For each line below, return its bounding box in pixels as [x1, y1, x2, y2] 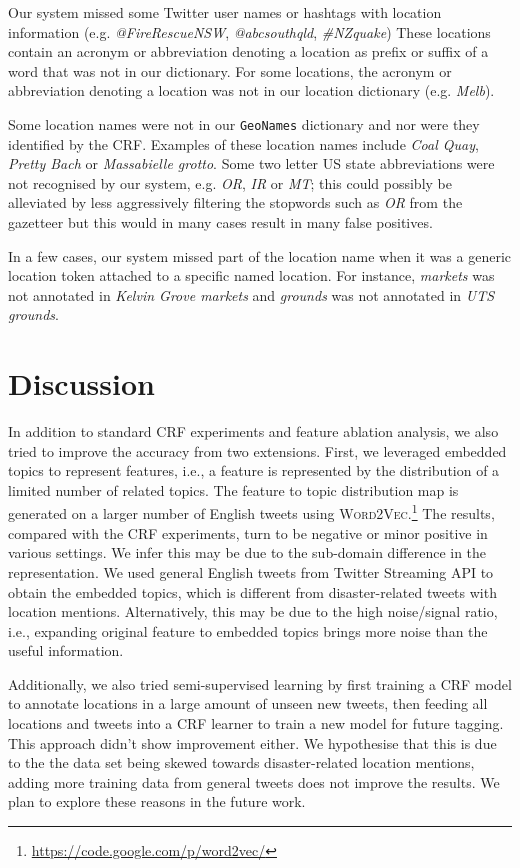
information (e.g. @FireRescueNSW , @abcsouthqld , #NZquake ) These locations [8, 21, 491, 42]
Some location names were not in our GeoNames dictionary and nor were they [8, 113, 480, 134]
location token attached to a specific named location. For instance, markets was [8, 265, 495, 286]
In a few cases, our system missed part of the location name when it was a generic [8, 245, 512, 266]
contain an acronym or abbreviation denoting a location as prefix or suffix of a [8, 41, 489, 62]
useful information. [8, 640, 124, 661]
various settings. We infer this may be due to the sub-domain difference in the [8, 542, 487, 563]
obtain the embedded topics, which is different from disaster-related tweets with [8, 581, 497, 602]
